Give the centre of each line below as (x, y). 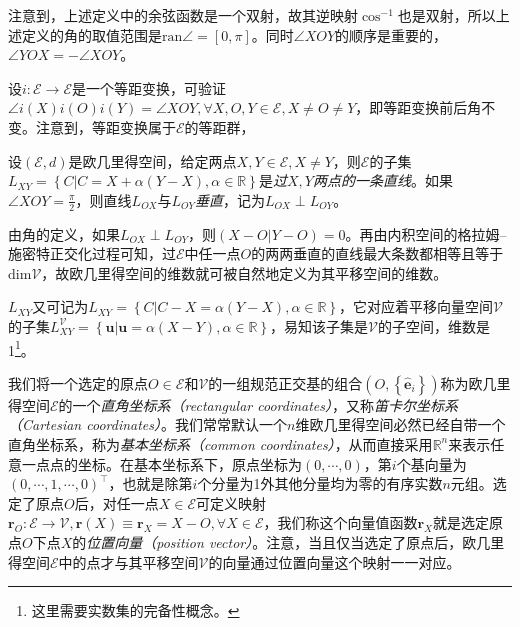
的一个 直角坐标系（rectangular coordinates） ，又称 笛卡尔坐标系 (258, 404)
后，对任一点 (116, 502)
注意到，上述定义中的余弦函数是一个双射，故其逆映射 (183, 15)
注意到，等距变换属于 (105, 126)
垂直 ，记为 (230, 199)
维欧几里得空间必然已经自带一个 (400, 424)
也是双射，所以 (446, 15)
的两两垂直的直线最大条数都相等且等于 (377, 253)
